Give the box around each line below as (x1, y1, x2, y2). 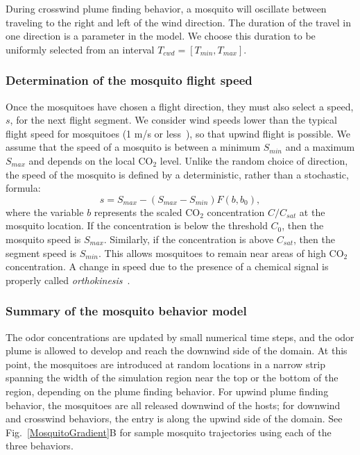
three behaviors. (6, 438, 74, 453)
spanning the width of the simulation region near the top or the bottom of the (6, 370, 338, 385)
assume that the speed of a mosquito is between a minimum (6, 140, 261, 154)
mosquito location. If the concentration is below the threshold (6, 218, 268, 233)
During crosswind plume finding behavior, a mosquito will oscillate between (6, 1, 327, 15)
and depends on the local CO (28, 153, 153, 167)
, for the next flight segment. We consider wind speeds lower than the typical (10, 113, 337, 127)
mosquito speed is (6, 231, 81, 246)
